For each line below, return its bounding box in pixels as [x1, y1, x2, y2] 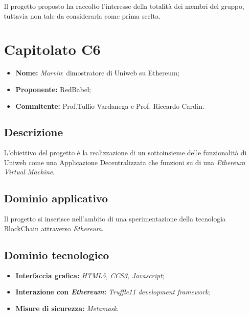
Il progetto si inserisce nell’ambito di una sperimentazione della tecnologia [4, 214, 226, 224]
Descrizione [4, 124, 63, 140]
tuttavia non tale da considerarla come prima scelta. [4, 10, 160, 21]
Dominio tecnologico [4, 247, 109, 262]
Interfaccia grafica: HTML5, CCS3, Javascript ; [15, 270, 164, 280]
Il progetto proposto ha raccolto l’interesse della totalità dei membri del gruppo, [4, 1, 244, 11]
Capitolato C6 [4, 39, 101, 59]
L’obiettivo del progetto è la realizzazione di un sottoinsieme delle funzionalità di [4, 147, 247, 158]
